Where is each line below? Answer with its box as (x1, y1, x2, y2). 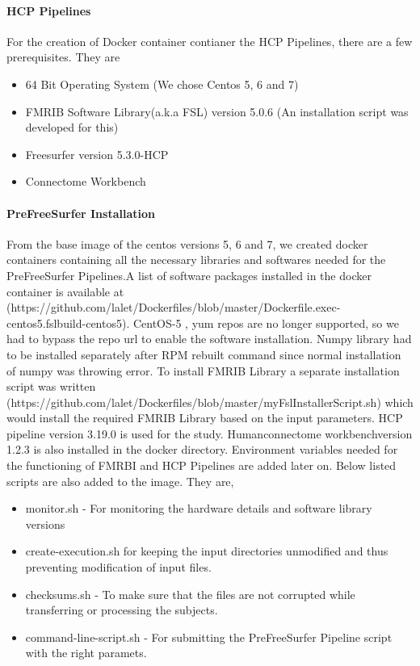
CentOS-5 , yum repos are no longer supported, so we (132, 314, 399, 331)
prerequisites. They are (6, 48, 120, 65)
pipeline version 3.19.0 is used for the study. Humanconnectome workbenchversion (6, 425, 413, 442)
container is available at (6, 283, 124, 299)
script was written (6, 378, 96, 395)
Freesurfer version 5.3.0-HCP (25, 145, 169, 162)
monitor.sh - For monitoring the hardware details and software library (25, 500, 372, 517)
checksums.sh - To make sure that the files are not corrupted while (25, 585, 355, 602)
